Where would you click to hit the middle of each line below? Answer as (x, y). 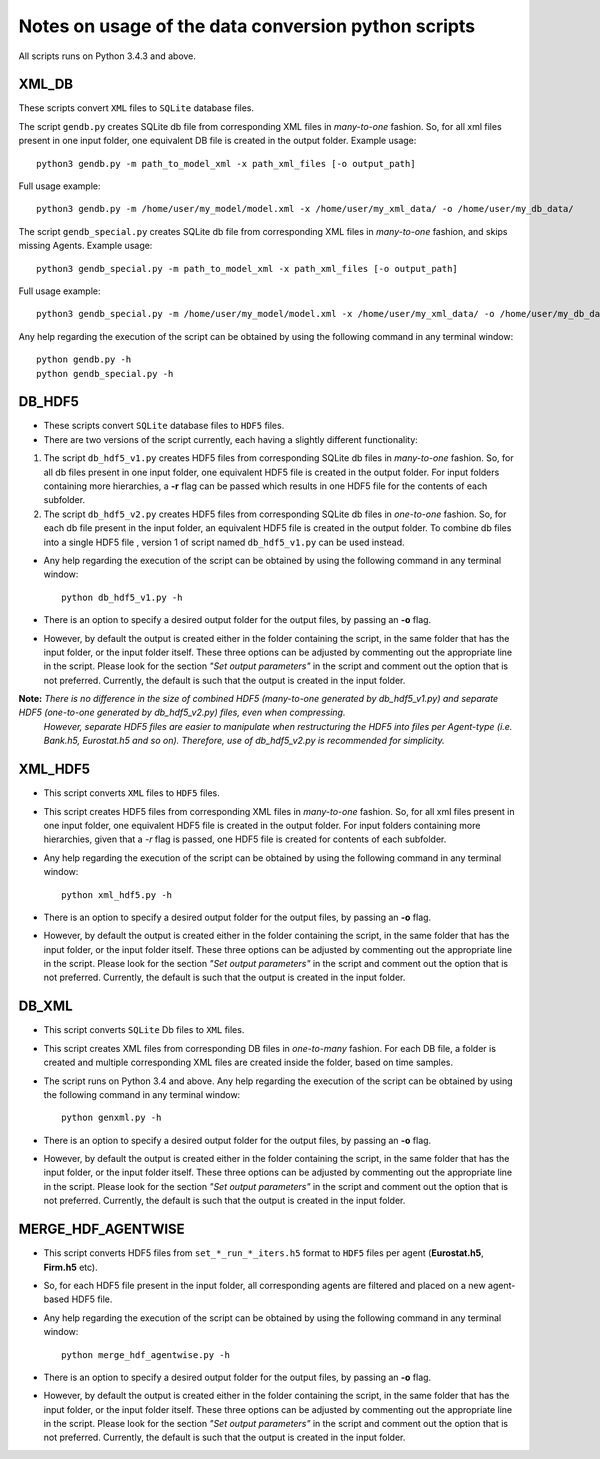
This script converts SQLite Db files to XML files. (144, 1030)
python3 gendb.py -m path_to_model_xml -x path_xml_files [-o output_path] (226, 163)
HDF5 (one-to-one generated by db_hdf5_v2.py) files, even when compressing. (182, 712)
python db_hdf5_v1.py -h (122, 597)
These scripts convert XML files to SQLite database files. (136, 108)
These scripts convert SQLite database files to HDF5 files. (164, 426)
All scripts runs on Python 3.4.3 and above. (107, 56)
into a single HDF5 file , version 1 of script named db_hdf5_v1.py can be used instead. (224, 542)
